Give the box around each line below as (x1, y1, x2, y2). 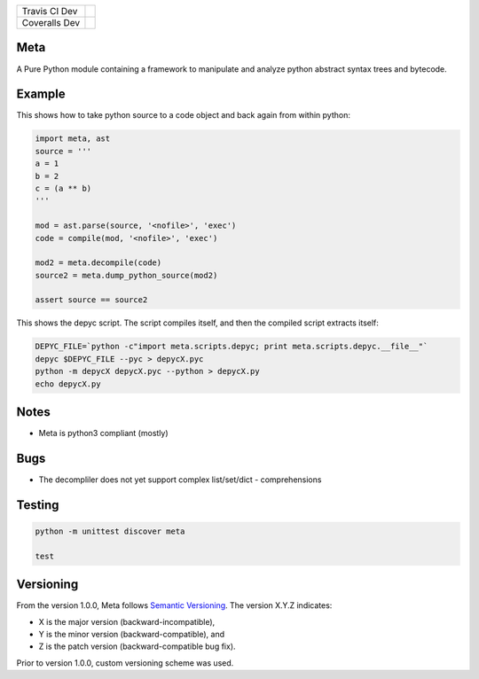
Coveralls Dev (21, 17, 80, 28)
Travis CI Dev (21, 5, 78, 17)
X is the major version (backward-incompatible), (38, 616, 216, 627)
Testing (16, 497, 59, 512)
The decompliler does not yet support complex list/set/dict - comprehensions (38, 474, 322, 485)
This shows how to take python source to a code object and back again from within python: (16, 110, 350, 121)
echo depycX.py (35, 379, 101, 389)
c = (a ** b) (35, 183, 92, 193)
